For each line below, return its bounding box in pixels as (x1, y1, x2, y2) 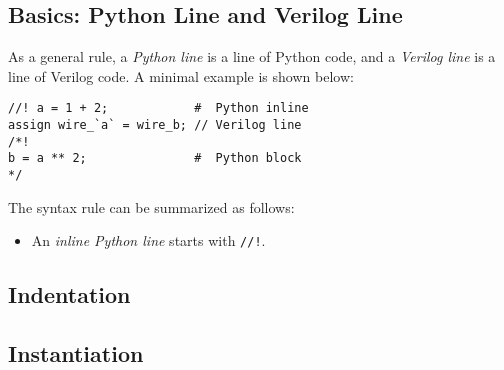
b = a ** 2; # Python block (8, 151, 302, 166)
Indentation (8, 279, 131, 310)
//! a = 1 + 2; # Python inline (8, 101, 309, 116)
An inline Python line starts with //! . (31, 230, 266, 251)
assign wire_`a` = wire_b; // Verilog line (8, 118, 302, 133)
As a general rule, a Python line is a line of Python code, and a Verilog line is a (8, 46, 496, 67)
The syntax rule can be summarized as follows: (8, 196, 295, 217)
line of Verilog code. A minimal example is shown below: (8, 65, 354, 86)
